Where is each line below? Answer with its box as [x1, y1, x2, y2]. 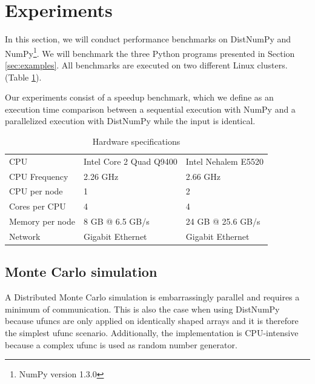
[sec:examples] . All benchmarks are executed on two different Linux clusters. [5, 58, 288, 71]
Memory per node [9, 215, 75, 228]
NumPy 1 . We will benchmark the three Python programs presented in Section [5, 45, 295, 59]
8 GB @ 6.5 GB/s [83, 215, 150, 228]
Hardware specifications [92, 134, 181, 147]
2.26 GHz [83, 170, 119, 182]
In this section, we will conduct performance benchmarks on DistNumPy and [5, 33, 291, 45]
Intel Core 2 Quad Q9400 [83, 154, 177, 167]
